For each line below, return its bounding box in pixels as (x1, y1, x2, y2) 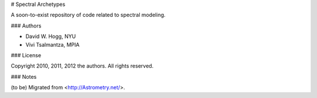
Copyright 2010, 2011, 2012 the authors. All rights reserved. (11, 62, 154, 69)
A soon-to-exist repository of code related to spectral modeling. (11, 12, 166, 19)
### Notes (11, 73, 37, 80)
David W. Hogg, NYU (25, 33, 76, 40)
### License (11, 51, 41, 58)
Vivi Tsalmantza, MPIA (25, 41, 80, 48)
